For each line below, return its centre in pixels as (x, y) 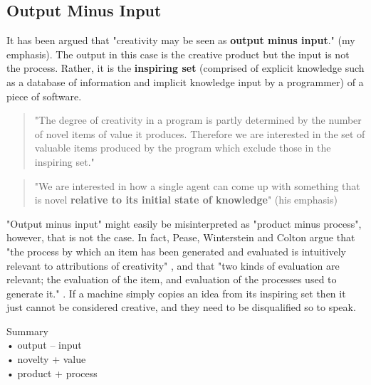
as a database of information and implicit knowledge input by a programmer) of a (185, 81)
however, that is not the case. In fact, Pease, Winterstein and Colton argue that (181, 237)
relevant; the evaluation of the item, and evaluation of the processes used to (172, 279)
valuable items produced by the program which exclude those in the (183, 148)
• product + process (52, 373)
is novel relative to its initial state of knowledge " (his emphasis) (186, 200)
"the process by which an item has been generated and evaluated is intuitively (176, 251)
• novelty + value (46, 359)
